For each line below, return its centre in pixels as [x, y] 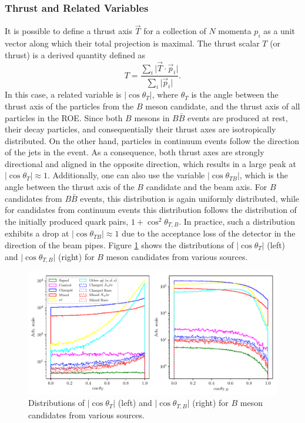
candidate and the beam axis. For [207, 187]
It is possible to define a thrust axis [69, 31]
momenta [235, 31]
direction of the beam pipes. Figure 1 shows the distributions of [119, 244]
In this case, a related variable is [63, 94]
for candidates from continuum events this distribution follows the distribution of [151, 210]
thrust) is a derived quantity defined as [75, 54]
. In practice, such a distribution [237, 221]
